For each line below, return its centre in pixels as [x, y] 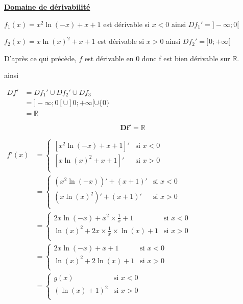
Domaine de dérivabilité [47, 7]
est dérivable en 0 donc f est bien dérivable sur [157, 58]
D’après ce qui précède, [40, 58]
